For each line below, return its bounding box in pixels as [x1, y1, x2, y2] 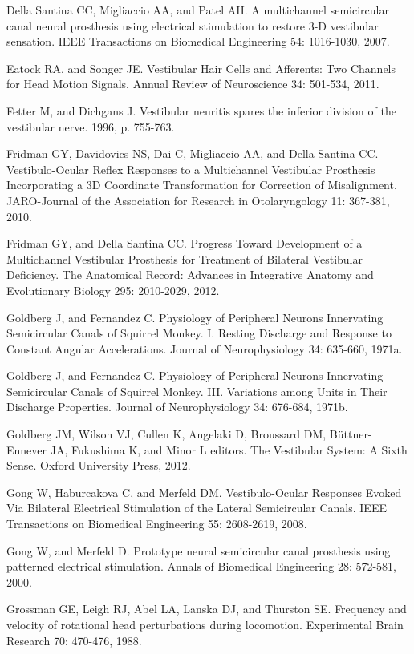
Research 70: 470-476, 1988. [6, 632, 142, 648]
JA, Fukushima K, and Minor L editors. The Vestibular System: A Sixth [50, 441, 408, 458]
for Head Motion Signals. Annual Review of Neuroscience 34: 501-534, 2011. [6, 75, 379, 92]
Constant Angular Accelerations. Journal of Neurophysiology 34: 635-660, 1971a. [6, 340, 403, 357]
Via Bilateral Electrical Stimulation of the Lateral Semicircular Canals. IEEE [6, 499, 387, 516]
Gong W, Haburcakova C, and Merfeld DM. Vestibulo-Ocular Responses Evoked [6, 483, 402, 500]
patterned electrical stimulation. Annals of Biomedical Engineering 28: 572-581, [6, 558, 397, 575]
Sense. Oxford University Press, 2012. [6, 457, 191, 474]
